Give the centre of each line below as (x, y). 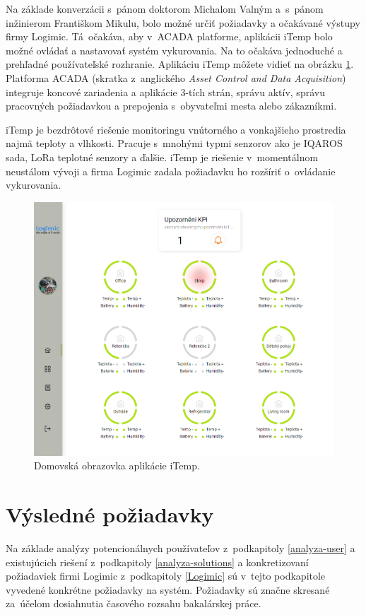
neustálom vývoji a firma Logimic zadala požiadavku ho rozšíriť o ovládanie (171, 171)
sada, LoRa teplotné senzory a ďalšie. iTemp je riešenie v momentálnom (162, 157)
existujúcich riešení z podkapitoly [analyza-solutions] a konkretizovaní (157, 562)
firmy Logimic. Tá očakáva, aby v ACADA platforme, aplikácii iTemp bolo (169, 36)
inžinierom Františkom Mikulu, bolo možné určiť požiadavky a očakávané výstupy (183, 22)
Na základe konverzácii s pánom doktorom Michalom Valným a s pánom (165, 8)
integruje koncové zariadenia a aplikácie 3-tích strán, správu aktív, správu (165, 92)
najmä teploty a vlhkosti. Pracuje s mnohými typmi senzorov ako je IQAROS (174, 143)
